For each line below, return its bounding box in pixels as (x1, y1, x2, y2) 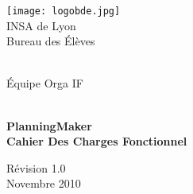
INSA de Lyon (6, 17, 76, 33)
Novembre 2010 (6, 175, 81, 192)
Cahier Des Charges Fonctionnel (6, 133, 187, 149)
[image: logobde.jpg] (6, 6, 121, 17)
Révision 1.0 (6, 159, 66, 176)
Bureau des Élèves (6, 33, 95, 49)
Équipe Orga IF (6, 75, 83, 91)
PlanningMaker (6, 117, 92, 134)
